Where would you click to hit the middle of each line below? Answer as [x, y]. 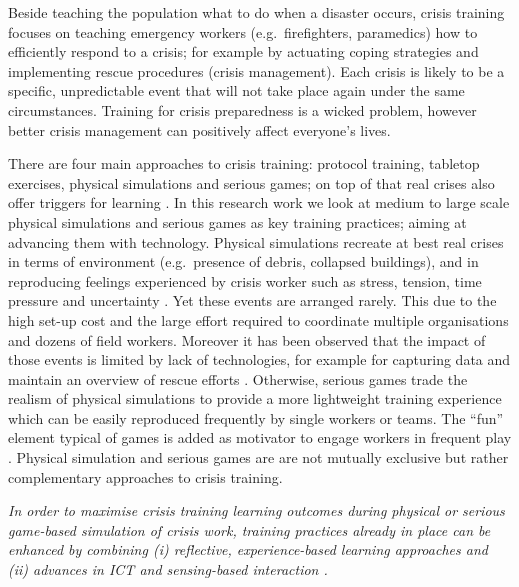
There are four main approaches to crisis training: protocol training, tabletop [244, 163]
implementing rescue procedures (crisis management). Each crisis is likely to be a [256, 70]
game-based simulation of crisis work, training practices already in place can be [249, 529]
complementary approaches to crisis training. [145, 476]
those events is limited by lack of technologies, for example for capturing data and [259, 359]
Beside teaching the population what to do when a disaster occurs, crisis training [256, 12]
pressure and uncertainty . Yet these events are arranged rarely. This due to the [252, 300]
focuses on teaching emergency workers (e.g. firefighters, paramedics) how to [243, 31]
